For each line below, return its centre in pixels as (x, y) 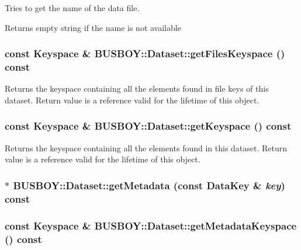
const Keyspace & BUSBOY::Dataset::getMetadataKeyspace (151, 225)
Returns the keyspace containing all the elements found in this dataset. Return (146, 147)
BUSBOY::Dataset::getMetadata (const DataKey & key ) (149, 185)
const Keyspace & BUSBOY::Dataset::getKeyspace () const (148, 126)
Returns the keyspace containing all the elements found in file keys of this (137, 88)
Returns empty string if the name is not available (93, 27)
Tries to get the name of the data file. (72, 8)
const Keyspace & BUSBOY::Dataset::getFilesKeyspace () (145, 53)
